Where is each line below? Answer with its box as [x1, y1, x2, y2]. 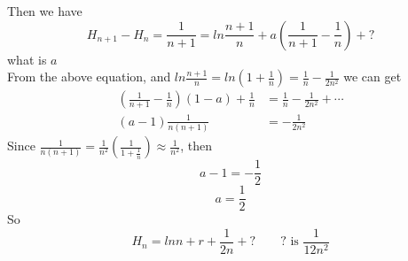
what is [7, 50, 47, 68]
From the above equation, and [7, 67, 171, 86]
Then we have [7, 2, 82, 19]
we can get [343, 67, 402, 86]
